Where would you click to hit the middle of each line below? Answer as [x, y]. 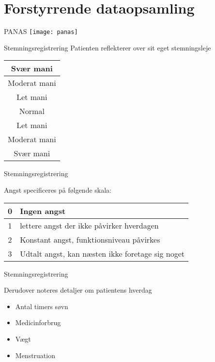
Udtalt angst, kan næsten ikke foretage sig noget [102, 253]
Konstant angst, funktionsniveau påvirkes [90, 239]
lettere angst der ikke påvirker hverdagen [89, 225]
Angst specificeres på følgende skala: [58, 189]
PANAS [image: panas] [41, 31]
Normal [32, 111]
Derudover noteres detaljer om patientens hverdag [78, 290]
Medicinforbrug [38, 322]
